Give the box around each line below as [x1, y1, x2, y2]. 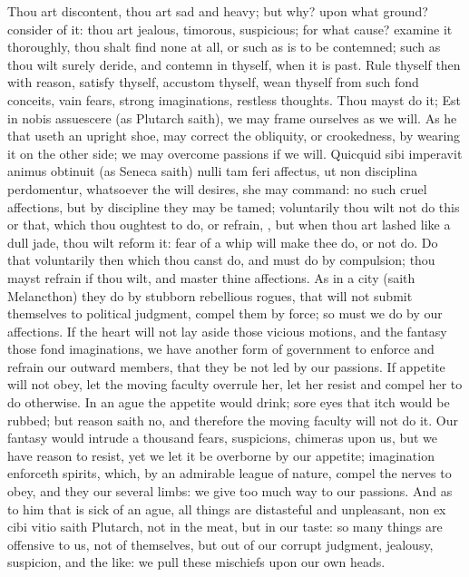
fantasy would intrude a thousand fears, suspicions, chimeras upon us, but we [7, 428, 438, 447]
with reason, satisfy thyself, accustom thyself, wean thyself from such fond [7, 73, 419, 92]
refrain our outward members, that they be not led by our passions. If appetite [7, 357, 445, 376]
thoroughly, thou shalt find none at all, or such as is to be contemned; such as [7, 37, 441, 56]
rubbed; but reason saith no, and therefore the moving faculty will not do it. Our [7, 410, 459, 429]
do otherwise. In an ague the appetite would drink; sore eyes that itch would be [7, 393, 450, 412]
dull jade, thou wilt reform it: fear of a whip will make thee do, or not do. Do [7, 232, 438, 251]
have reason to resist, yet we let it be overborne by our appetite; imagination [7, 445, 435, 465]
